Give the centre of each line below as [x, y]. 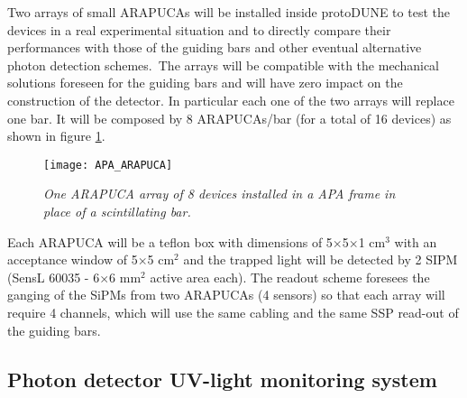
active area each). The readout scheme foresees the [290, 277]
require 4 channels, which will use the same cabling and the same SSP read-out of [233, 312]
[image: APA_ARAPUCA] [108, 165]
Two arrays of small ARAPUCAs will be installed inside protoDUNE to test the [229, 12]
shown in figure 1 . [56, 136]
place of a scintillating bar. [117, 211]
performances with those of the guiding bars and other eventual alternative [215, 47]
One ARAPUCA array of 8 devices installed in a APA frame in [220, 194]
